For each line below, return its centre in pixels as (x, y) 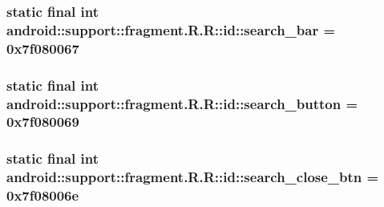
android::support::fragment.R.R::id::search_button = (182, 103)
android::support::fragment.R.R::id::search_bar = (171, 29)
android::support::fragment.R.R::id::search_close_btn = (193, 177)
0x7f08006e (43, 195)
